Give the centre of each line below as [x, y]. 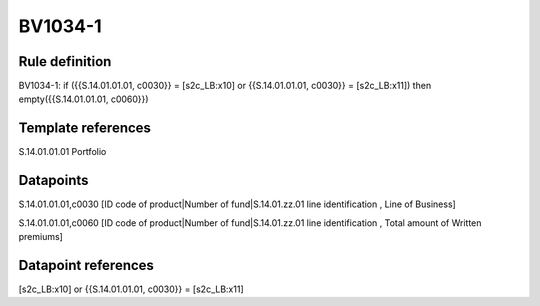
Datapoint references [86, 265]
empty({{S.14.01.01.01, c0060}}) [83, 99]
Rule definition [65, 61]
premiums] [41, 237]
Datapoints [53, 180]
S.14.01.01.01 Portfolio [62, 152]
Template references [85, 128]
